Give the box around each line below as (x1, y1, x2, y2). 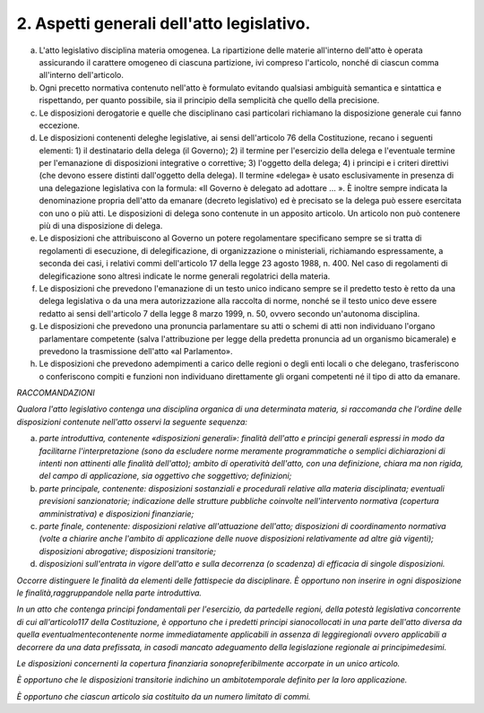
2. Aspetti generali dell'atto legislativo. (16, 13, 311, 33)
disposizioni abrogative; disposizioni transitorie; (39, 545, 217, 556)
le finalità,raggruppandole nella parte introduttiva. (16, 587, 202, 598)
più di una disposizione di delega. (39, 221, 163, 231)
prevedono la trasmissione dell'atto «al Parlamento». (39, 345, 233, 356)
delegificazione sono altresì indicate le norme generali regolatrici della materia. (39, 270, 331, 282)
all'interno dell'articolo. (39, 70, 125, 81)
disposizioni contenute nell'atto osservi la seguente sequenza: (16, 416, 248, 427)
